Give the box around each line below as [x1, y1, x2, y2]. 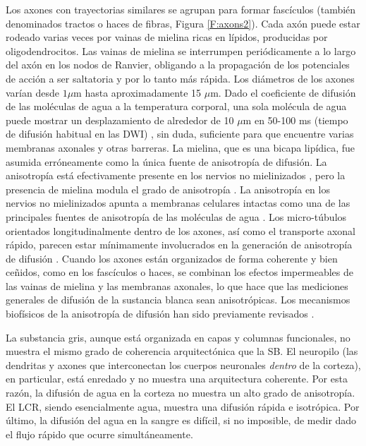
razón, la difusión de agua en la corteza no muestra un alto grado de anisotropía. [6, 385, 355, 400]
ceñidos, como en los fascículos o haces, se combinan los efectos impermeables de [6, 265, 353, 279]
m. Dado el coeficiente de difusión [210, 85, 356, 100]
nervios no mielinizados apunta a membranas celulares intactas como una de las [6, 195, 350, 210]
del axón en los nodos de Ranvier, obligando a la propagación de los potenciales [6, 57, 350, 72]
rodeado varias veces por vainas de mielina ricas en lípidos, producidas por [6, 30, 328, 44]
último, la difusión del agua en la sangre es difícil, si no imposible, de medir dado [6, 413, 357, 428]
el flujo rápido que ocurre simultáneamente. [6, 426, 193, 441]
